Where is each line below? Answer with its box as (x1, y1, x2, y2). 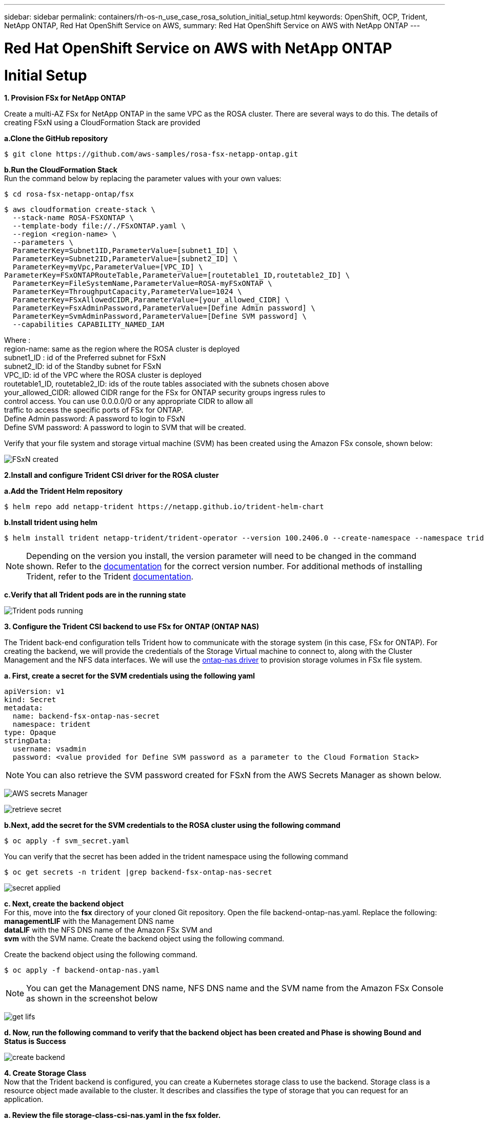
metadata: (4, 704, 43, 712)
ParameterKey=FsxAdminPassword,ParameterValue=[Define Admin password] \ (12, 304, 315, 313)
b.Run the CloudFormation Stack (4, 165, 117, 175)
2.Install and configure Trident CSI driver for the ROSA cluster (4, 471, 219, 480)
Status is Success (4, 1037, 66, 1046)
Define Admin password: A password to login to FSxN (4, 414, 185, 423)
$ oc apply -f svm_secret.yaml (4, 837, 130, 845)
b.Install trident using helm (4, 518, 98, 527)
